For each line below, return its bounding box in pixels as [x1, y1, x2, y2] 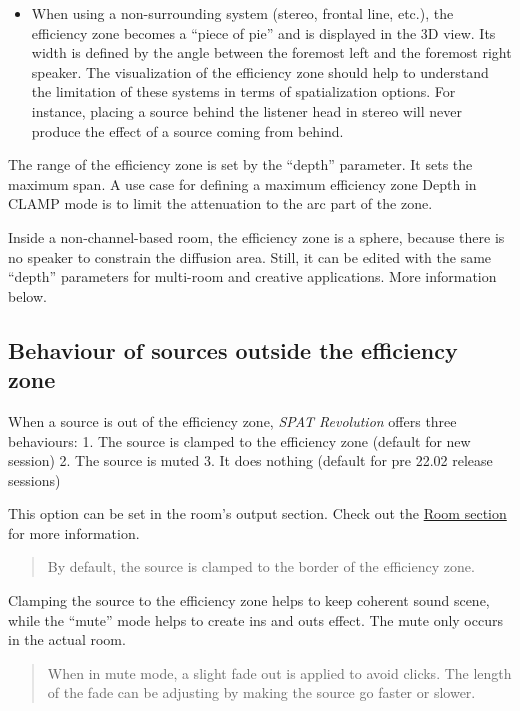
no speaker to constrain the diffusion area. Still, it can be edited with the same [8, 246, 492, 267]
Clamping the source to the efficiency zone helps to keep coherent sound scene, [8, 590, 490, 611]
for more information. [8, 522, 140, 543]
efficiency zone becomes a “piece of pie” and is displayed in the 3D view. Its [31, 22, 496, 43]
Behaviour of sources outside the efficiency [8, 334, 458, 365]
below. [8, 285, 47, 306]
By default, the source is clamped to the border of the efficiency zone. [47, 556, 475, 577]
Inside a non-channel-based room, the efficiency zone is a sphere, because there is [8, 226, 505, 247]
